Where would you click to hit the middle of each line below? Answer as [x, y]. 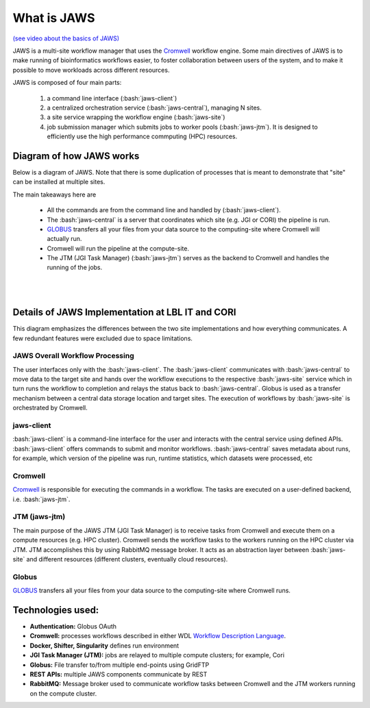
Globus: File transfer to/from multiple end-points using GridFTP [120, 665]
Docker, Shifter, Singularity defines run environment [104, 645]
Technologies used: [56, 610]
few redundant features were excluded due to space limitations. [103, 338]
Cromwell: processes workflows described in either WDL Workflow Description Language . [158, 636]
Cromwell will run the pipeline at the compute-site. [118, 248]
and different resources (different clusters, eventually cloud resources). [127, 559]
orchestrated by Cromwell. [50, 408]
